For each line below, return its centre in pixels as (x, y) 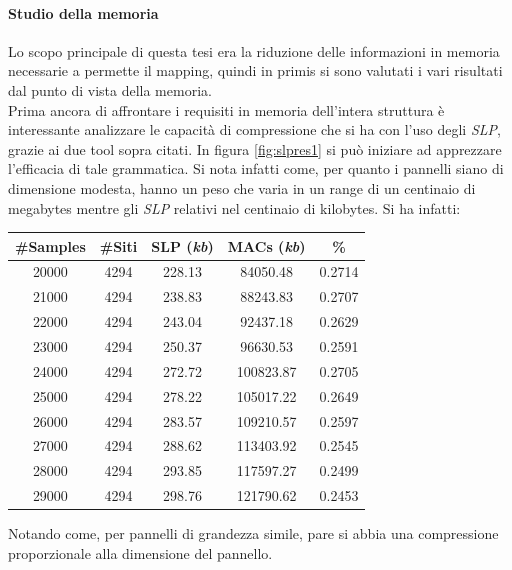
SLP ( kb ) (182, 245)
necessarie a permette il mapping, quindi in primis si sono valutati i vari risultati (255, 70)
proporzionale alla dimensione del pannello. (140, 552)
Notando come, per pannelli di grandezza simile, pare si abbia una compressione (253, 533)
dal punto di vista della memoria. (110, 89)
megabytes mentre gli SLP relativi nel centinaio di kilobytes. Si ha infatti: (234, 207)
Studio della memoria (83, 12)
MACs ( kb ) (266, 245)
